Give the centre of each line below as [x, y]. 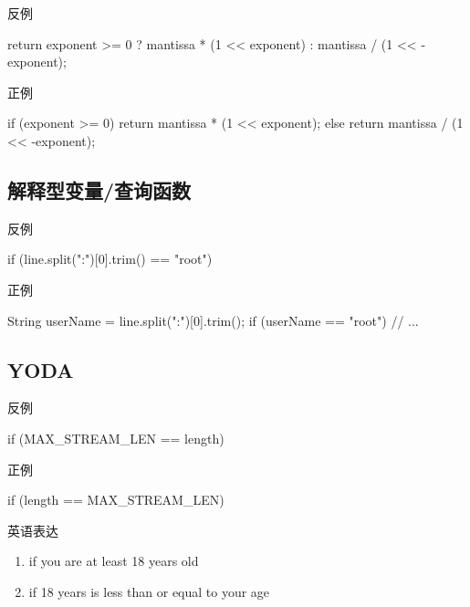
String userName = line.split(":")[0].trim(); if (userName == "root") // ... [213, 320]
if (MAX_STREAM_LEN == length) [116, 438]
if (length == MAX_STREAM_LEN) [116, 500]
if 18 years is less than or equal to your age [149, 591]
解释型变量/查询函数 [99, 189]
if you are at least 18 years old [114, 561]
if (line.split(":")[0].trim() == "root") [110, 259]
